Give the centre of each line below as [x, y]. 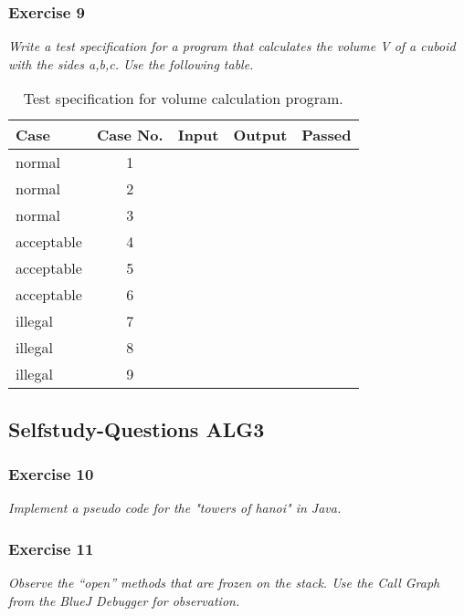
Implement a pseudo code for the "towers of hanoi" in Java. [175, 508]
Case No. [130, 135]
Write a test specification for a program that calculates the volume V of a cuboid [232, 46]
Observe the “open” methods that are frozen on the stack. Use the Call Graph [224, 583]
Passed [327, 135]
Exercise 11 [51, 548]
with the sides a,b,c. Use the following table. [131, 63]
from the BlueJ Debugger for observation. [124, 600]
